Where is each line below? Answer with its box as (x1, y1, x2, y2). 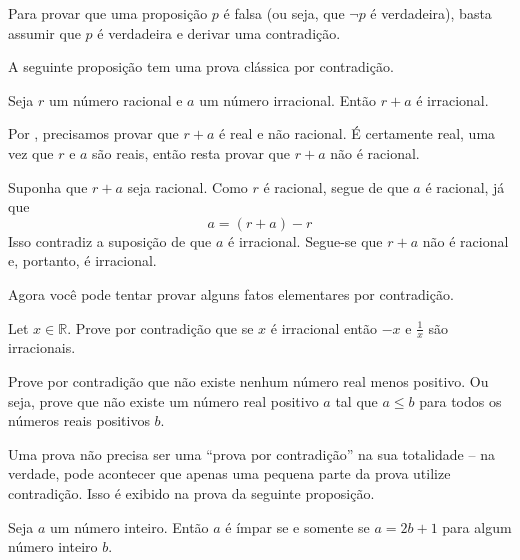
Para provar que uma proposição (8, 3, 208, 23)
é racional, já (425, 176, 505, 197)
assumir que (8, 22, 81, 43)
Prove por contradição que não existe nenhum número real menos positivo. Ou (8, 370, 489, 391)
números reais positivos (8, 410, 150, 431)
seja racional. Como (127, 176, 248, 197)
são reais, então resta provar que (92, 142, 291, 163)
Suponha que (8, 176, 88, 197)
